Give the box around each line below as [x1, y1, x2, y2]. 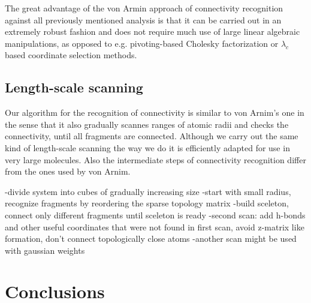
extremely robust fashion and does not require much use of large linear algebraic [5, 25, 300, 38]
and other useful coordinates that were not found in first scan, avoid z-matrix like [5, 220, 304, 233]
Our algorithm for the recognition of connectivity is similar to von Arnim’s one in [5, 106, 304, 119]
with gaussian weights [5, 244, 85, 256]
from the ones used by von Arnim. [5, 165, 131, 178]
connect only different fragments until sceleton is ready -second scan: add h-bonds [5, 208, 306, 221]
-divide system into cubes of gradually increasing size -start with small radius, [5, 185, 291, 197]
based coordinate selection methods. [5, 49, 137, 61]
